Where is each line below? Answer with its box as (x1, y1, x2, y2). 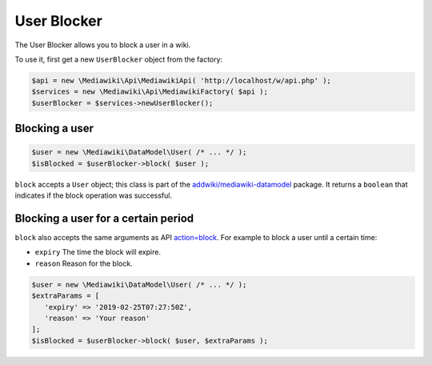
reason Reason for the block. (34, 259, 133, 268)
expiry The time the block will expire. (34, 247, 162, 257)
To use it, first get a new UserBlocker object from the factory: (14, 54, 223, 64)
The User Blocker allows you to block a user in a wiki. (14, 40, 191, 50)
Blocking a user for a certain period (14, 211, 194, 225)
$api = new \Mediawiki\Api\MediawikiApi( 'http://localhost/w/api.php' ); (31, 76, 332, 85)
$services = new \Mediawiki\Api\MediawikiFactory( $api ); (31, 87, 268, 96)
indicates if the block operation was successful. (14, 191, 172, 200)
